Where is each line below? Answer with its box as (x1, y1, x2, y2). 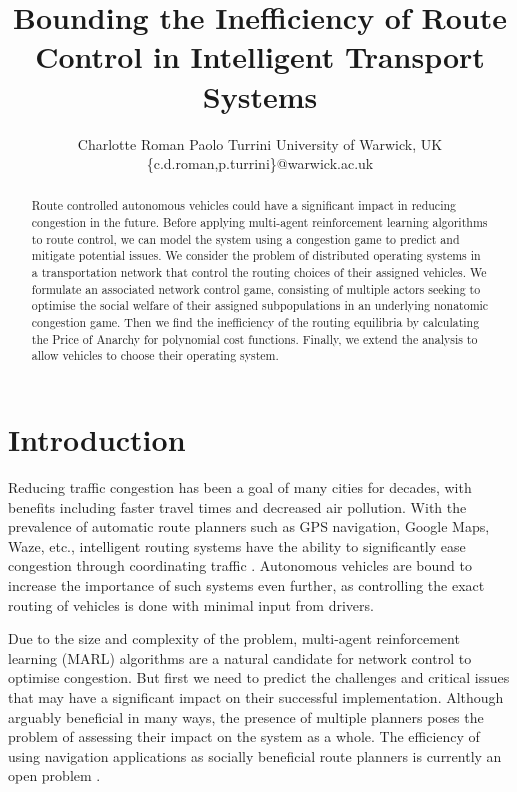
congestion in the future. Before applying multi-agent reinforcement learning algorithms (31, 214, 488, 231)
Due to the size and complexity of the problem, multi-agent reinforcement (8, 628, 460, 649)
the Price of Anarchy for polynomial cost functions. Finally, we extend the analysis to (31, 330, 478, 347)
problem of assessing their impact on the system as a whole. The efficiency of (8, 726, 480, 747)
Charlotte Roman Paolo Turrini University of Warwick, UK (77, 133, 443, 154)
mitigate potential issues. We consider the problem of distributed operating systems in (31, 247, 481, 264)
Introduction (8, 419, 186, 460)
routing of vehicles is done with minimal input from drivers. (8, 594, 374, 615)
